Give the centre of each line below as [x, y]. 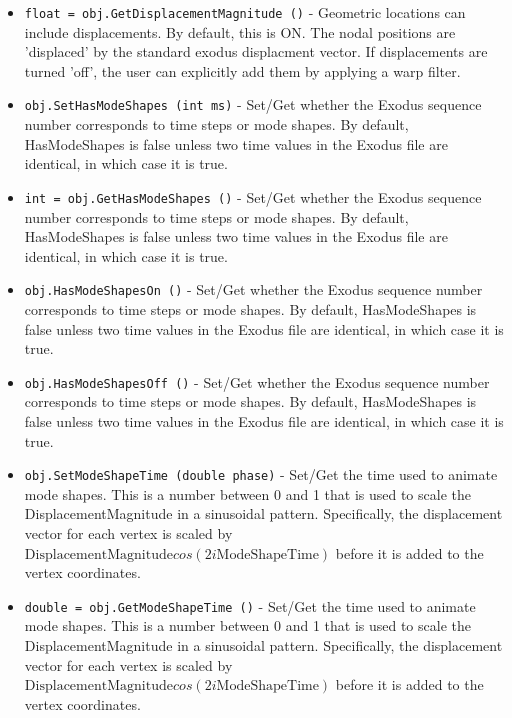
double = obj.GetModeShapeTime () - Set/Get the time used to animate [250, 605]
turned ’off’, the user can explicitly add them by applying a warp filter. [242, 70]
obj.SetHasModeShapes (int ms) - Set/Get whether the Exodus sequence [253, 104]
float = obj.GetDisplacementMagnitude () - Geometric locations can [245, 12]
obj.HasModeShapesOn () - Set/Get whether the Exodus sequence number [253, 289]
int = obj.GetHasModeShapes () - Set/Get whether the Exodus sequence [253, 196]
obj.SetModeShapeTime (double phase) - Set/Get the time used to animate [261, 474]
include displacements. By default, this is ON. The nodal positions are [240, 31]
